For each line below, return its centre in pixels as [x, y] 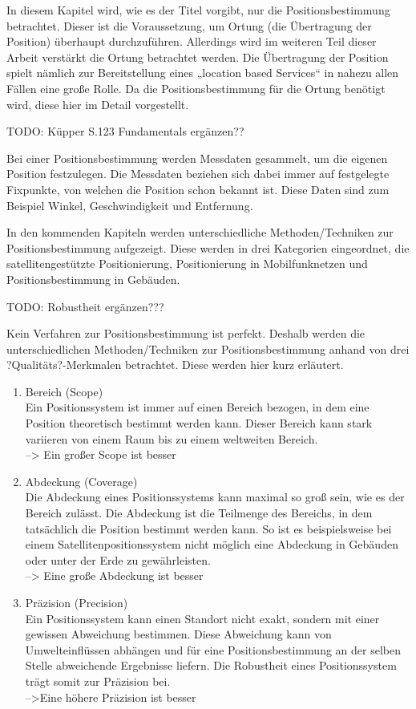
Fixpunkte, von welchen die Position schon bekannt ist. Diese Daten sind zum [198, 189]
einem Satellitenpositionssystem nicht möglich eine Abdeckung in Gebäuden [212, 544]
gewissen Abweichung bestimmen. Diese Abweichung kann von [178, 634]
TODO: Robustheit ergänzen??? [85, 306]
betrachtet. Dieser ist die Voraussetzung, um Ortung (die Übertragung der [189, 25]
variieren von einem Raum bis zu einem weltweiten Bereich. [172, 438]
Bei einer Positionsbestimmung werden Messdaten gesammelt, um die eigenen [197, 158]
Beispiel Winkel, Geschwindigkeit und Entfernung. [130, 205]
